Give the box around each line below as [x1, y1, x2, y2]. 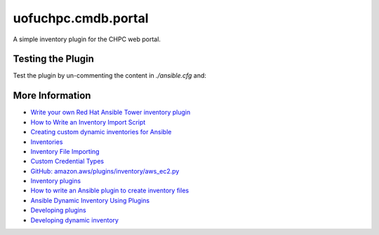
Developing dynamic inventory [30, 215, 119, 224]
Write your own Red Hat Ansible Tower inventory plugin [30, 108, 191, 117]
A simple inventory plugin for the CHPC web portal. [13, 35, 161, 43]
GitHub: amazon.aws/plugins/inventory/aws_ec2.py [30, 166, 180, 175]
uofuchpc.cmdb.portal [13, 10, 149, 26]
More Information [13, 90, 91, 101]
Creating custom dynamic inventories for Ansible [30, 128, 172, 136]
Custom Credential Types [30, 157, 105, 166]
